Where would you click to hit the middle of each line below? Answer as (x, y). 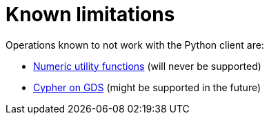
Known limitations (90, 14)
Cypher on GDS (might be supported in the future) (147, 87)
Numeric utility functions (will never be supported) (147, 66)
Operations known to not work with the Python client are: (135, 45)
